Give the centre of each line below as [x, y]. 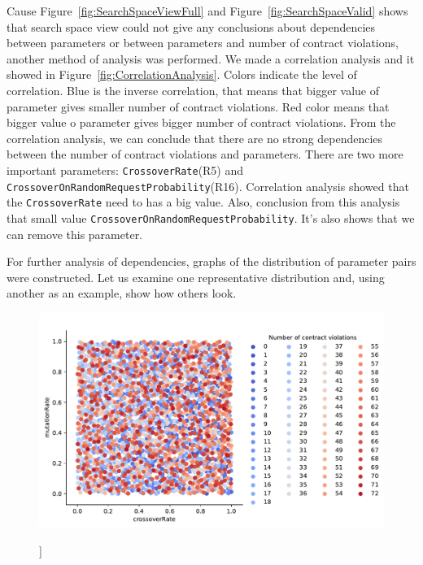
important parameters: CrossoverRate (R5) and [125, 169]
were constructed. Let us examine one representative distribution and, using [196, 277]
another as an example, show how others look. [122, 293]
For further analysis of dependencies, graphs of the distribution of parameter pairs [211, 261]
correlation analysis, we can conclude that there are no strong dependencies [195, 138]
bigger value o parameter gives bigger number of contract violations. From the [201, 122]
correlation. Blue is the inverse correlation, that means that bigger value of [193, 90]
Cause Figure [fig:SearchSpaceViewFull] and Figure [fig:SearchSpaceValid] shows [207, 11]
